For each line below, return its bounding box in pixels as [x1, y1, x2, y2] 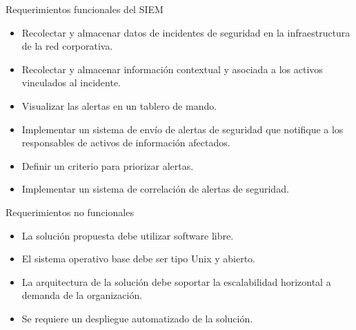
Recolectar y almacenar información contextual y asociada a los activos [21, 61, 323, 76]
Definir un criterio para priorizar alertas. [21, 158, 194, 173]
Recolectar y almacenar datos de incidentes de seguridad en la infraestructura [21, 25, 350, 39]
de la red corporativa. [21, 39, 113, 53]
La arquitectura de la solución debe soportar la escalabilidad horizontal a [21, 274, 331, 289]
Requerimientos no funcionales [6, 204, 134, 219]
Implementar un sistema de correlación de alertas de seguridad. [21, 182, 289, 196]
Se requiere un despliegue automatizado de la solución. [21, 311, 253, 325]
